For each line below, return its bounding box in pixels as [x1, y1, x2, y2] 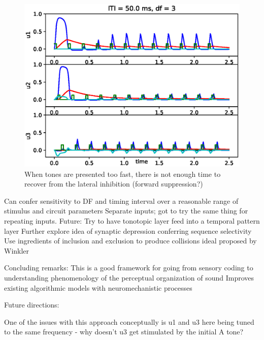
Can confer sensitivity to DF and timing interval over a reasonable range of [4, 195, 239, 206]
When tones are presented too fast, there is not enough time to [24, 168, 221, 179]
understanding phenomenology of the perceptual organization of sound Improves [4, 272, 254, 283]
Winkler [4, 245, 29, 256]
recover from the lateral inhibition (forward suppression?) [24, 178, 203, 189]
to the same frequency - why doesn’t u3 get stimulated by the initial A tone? [4, 326, 244, 337]
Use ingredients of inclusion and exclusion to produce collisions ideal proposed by [4, 235, 257, 246]
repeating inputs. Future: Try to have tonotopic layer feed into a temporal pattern [4, 215, 260, 226]
